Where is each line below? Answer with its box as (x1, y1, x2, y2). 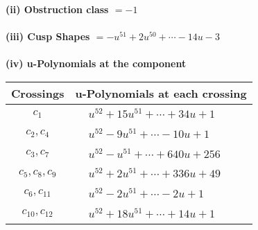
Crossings (11, 85, 64, 101)
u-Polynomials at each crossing (75, 85, 247, 101)
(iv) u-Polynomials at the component (6, 56, 187, 71)
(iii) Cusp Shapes (6, 29, 90, 44)
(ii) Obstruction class (6, 2, 109, 16)
